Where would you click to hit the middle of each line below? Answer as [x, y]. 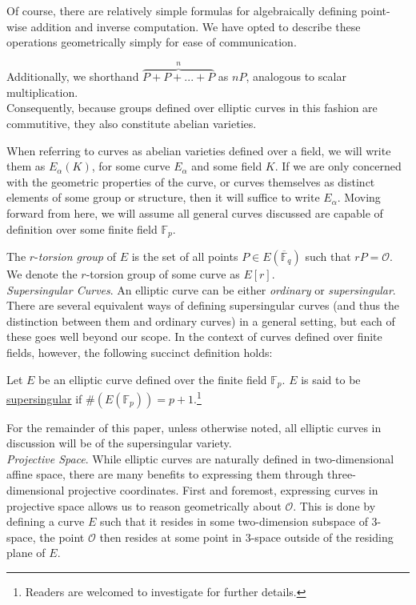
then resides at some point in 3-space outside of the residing [246, 537]
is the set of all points [185, 256]
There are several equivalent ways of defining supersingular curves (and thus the [203, 305]
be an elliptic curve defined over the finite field [153, 379]
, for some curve [131, 166]
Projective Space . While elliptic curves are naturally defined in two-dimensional [200, 458]
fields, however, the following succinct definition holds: [140, 352]
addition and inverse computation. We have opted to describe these [196, 26]
